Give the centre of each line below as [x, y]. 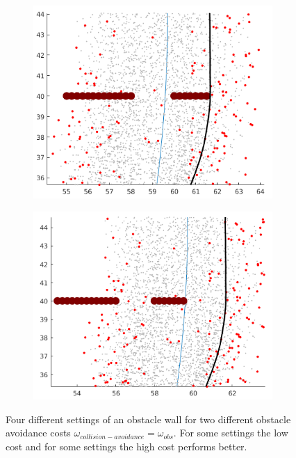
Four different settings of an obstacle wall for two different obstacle [148, 419]
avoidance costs [38, 433]
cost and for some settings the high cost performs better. [126, 447]
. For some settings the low [231, 433]
